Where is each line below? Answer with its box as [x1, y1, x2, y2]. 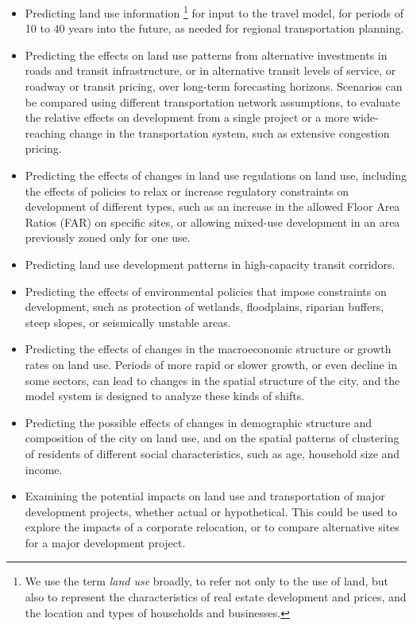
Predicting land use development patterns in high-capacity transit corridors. [25, 255, 396, 272]
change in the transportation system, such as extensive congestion [69, 124, 390, 141]
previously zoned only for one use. [25, 229, 191, 246]
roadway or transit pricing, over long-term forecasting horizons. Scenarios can [25, 78, 403, 95]
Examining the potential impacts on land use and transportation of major [25, 488, 385, 504]
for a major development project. [25, 534, 186, 550]
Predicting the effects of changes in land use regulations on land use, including [25, 167, 407, 183]
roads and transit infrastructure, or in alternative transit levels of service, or [25, 62, 396, 79]
